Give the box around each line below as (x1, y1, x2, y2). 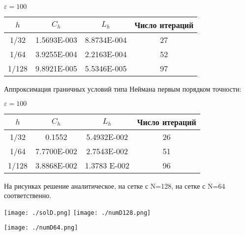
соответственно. (4, 190, 52, 201)
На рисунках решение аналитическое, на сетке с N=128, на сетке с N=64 (4, 180, 225, 191)
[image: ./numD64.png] (4, 224, 78, 232)
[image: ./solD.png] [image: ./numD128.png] (4, 209, 151, 216)
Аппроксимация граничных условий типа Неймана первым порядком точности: (4, 84, 242, 94)
